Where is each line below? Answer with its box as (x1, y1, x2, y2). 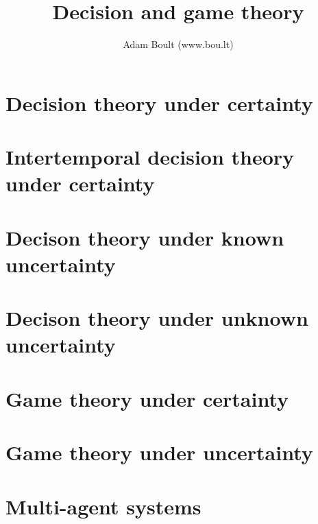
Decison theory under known (5, 223, 284, 251)
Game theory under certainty (5, 384, 289, 412)
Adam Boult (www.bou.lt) (123, 37, 234, 51)
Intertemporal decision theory (5, 143, 295, 171)
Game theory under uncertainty (5, 438, 313, 466)
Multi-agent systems (5, 492, 201, 520)
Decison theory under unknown (5, 304, 308, 332)
